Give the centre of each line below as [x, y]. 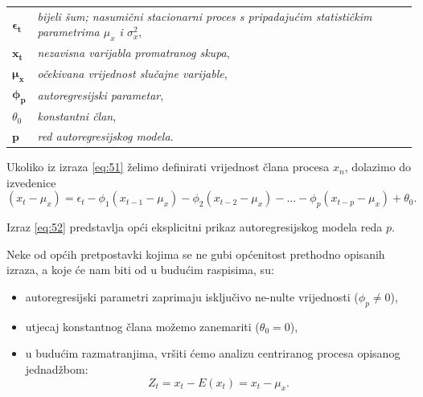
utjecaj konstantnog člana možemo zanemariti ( [142, 326]
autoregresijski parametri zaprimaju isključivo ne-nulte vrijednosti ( [192, 297]
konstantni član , [77, 116]
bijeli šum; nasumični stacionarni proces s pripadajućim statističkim [205, 16]
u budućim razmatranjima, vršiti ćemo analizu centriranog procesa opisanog [213, 353]
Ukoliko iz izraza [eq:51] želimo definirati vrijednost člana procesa [168, 167]
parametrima [68, 32]
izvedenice [31, 182]
